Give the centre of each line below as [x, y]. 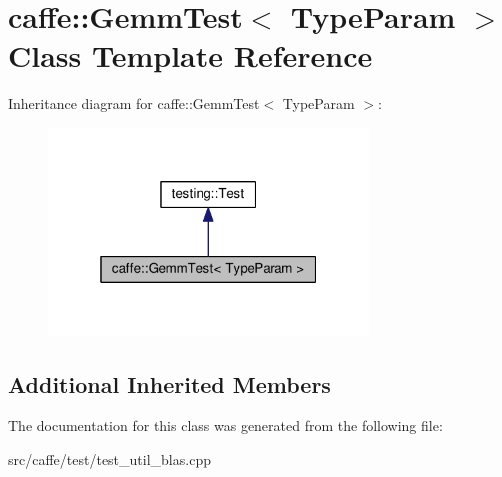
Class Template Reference [190, 55]
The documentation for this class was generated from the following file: [225, 425]
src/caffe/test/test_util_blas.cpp [109, 458]
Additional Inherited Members [169, 383]
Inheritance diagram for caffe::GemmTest [134, 103]
